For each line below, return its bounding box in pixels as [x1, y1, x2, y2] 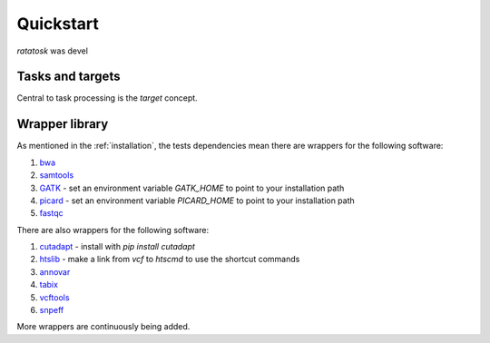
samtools [39, 170, 74, 181]
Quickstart [16, 14, 100, 34]
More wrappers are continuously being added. [16, 321, 191, 332]
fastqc [39, 208, 64, 219]
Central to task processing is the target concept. [16, 93, 199, 103]
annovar [39, 266, 71, 277]
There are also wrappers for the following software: [16, 224, 209, 235]
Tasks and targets [16, 69, 121, 84]
